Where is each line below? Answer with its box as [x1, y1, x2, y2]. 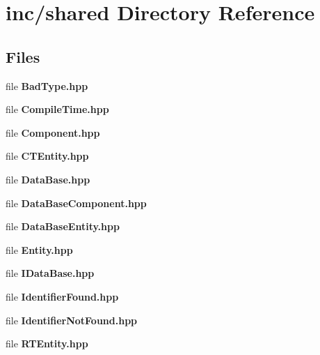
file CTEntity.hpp [6, 149, 89, 163]
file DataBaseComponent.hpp [6, 195, 147, 210]
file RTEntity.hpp [6, 336, 88, 351]
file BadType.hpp [6, 78, 88, 93]
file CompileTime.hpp [6, 102, 109, 116]
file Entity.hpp [6, 242, 73, 257]
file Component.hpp [6, 125, 100, 139]
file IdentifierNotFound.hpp [6, 312, 138, 327]
